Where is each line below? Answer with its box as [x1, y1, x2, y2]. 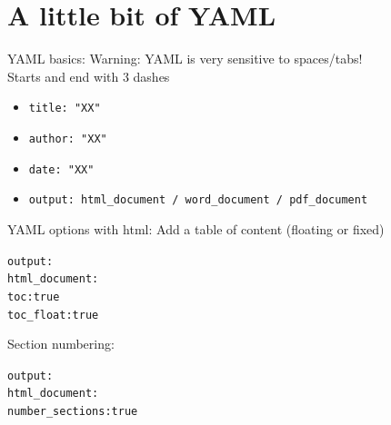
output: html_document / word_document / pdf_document [28, 193, 368, 207]
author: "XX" [28, 132, 107, 145]
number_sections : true [7, 405, 138, 419]
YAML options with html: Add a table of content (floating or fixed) [7, 219, 385, 238]
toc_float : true [7, 308, 99, 321]
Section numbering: [7, 334, 115, 353]
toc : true [7, 290, 60, 303]
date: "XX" [28, 163, 95, 176]
